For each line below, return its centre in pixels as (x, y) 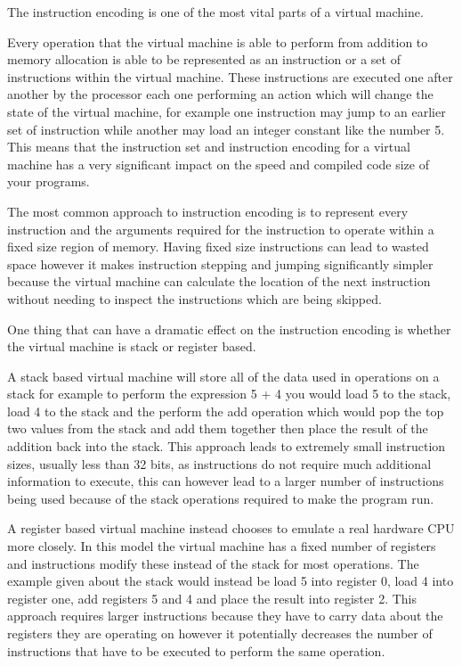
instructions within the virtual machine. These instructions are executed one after (230, 76)
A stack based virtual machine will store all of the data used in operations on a (223, 376)
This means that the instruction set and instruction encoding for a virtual (209, 147)
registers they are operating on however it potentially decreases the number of (220, 633)
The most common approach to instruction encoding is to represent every (208, 211)
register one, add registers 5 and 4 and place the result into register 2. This (212, 598)
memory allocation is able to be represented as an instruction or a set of (204, 59)
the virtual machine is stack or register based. (132, 346)
